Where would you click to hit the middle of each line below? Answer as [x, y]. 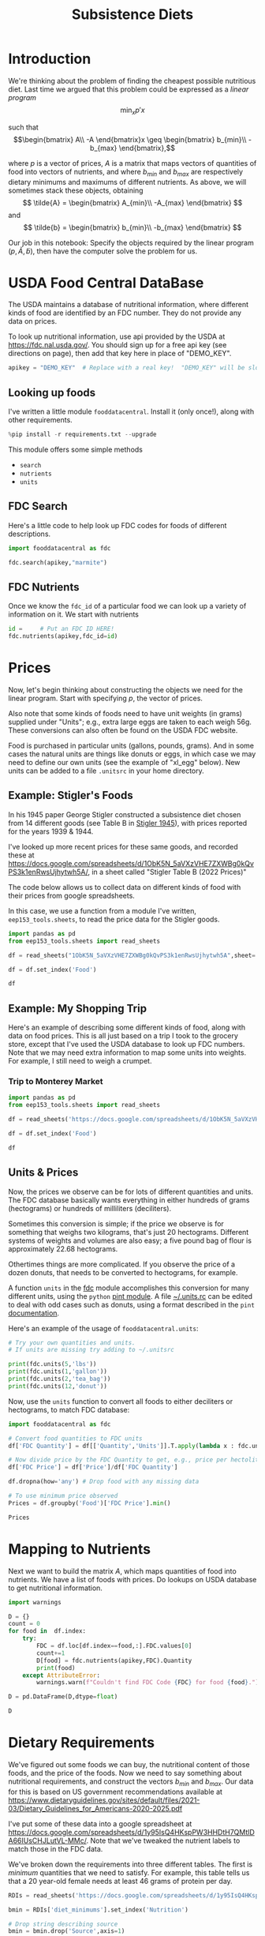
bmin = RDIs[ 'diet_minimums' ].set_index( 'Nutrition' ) [99, 1910]
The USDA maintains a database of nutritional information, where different [129, 305]
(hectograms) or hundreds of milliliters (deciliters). [90, 1208]
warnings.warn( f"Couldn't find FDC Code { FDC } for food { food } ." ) [148, 1683]
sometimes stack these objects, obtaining [76, 190]
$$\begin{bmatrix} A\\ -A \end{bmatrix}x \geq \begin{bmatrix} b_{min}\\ [130, 139]
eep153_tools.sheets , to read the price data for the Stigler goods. [114, 919]
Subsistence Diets [132, 15]
